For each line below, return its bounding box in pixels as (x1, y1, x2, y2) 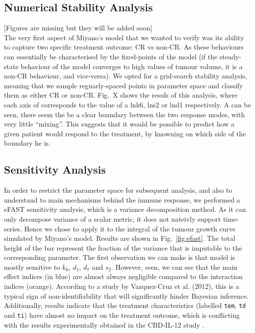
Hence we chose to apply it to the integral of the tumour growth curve (24, 223, 236, 233)
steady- (219, 51, 241, 61)
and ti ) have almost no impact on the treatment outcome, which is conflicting (4, 309, 240, 320)
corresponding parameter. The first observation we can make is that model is (4, 252, 235, 262)
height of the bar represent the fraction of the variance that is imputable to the (4, 242, 242, 253)
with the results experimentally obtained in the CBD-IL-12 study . (4, 319, 204, 330)
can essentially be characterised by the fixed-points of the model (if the (4, 51, 218, 61)
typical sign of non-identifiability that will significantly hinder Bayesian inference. (4, 290, 249, 301)
